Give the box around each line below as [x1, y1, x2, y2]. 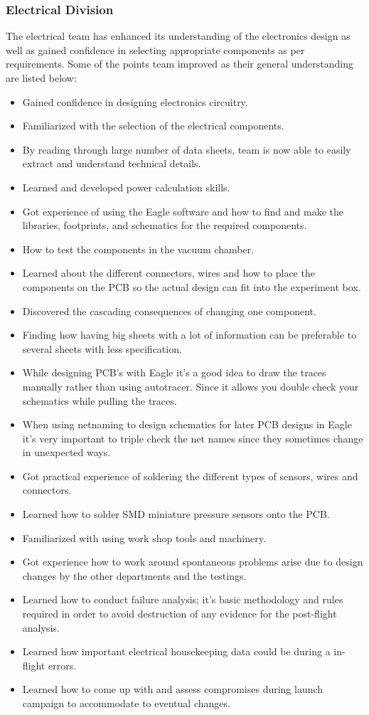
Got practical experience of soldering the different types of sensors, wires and [22, 468, 358, 483]
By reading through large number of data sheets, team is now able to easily [22, 142, 351, 157]
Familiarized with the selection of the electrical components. [22, 118, 284, 133]
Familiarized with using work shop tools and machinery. [22, 530, 266, 545]
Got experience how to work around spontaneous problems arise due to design [22, 554, 363, 569]
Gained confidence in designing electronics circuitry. [22, 94, 248, 109]
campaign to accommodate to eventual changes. [22, 696, 230, 710]
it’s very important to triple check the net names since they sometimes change [22, 430, 363, 445]
